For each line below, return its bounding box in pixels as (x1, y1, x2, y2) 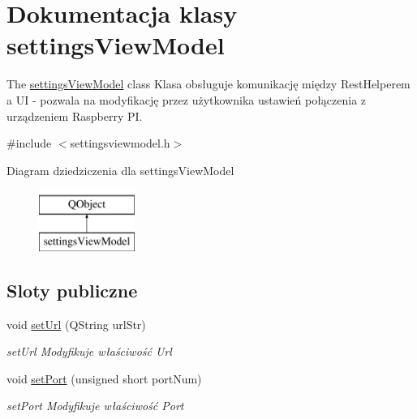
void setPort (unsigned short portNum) (6, 370, 202, 387)
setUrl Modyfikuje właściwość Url (6, 343, 172, 360)
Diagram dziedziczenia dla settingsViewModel (6, 161, 234, 178)
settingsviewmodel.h (70, 135, 170, 152)
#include (6, 135, 52, 152)
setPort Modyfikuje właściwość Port (6, 397, 184, 414)
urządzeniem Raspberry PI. (6, 107, 143, 124)
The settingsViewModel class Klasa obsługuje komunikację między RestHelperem (6, 75, 411, 92)
